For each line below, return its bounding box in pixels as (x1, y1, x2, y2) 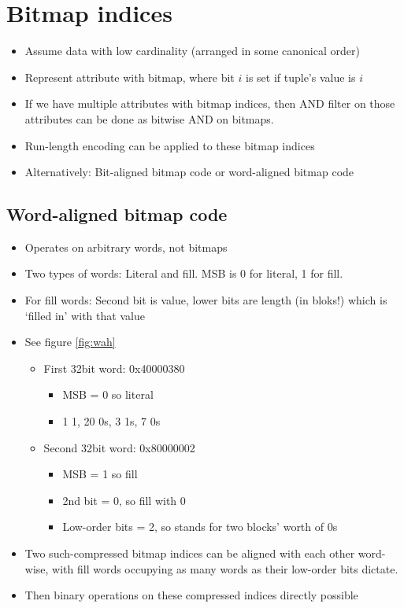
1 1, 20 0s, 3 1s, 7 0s (62, 413, 161, 429)
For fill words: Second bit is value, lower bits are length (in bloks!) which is (24, 292, 387, 308)
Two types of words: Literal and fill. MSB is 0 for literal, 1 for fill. (24, 265, 343, 282)
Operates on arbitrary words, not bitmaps (24, 238, 228, 255)
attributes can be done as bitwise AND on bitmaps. (24, 110, 274, 127)
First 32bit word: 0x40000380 (43, 359, 185, 376)
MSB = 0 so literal (62, 386, 154, 403)
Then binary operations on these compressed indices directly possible (24, 587, 358, 603)
